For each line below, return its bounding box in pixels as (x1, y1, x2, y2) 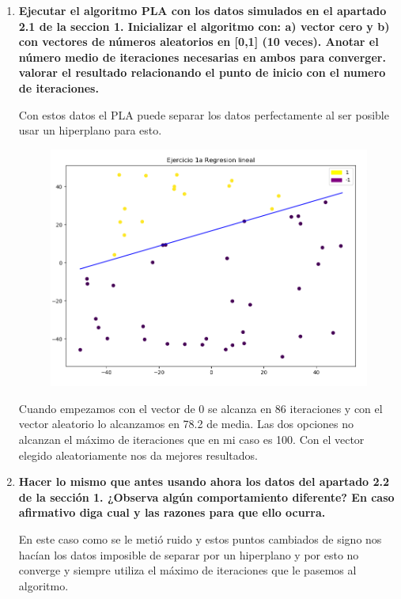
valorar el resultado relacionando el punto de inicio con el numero (18, 64, 386, 81)
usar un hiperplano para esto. (18, 122, 162, 138)
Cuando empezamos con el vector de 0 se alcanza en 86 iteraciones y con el (18, 400, 383, 416)
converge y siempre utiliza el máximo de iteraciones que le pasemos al (18, 562, 357, 578)
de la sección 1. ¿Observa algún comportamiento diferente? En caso (18, 488, 395, 505)
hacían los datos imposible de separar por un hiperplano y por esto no (18, 546, 359, 563)
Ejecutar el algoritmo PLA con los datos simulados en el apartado (18, 2, 387, 18)
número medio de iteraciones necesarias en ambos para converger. (18, 48, 386, 65)
